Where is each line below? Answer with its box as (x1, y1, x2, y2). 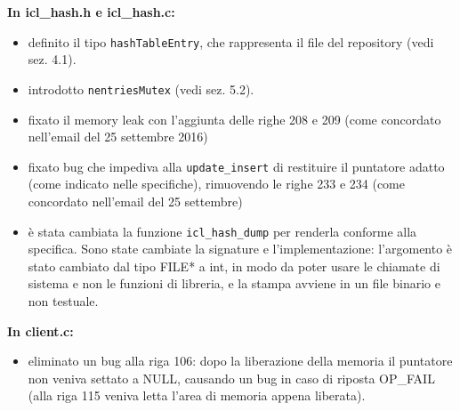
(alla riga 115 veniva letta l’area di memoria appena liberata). (28, 386, 366, 405)
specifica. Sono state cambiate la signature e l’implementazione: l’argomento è (28, 239, 453, 258)
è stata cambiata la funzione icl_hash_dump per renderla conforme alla (28, 222, 417, 240)
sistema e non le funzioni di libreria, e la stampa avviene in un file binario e (28, 274, 440, 293)
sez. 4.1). (28, 50, 77, 68)
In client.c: (7, 321, 74, 340)
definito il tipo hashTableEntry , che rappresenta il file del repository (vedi (28, 32, 434, 51)
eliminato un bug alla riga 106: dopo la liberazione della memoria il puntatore (28, 351, 453, 370)
